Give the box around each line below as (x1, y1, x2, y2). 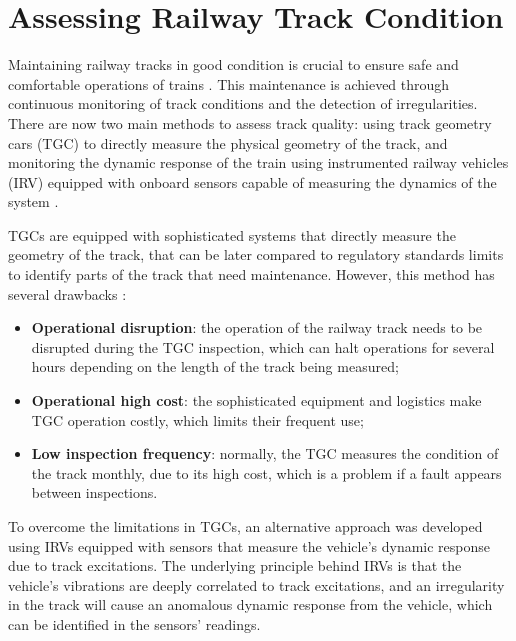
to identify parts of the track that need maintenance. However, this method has (8, 264, 495, 285)
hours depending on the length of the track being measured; (31, 356, 399, 377)
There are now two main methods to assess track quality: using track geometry (8, 112, 492, 133)
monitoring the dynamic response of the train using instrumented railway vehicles (8, 152, 509, 173)
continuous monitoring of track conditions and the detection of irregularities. (8, 93, 478, 114)
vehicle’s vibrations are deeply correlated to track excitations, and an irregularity (8, 574, 505, 595)
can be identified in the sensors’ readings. (8, 613, 261, 634)
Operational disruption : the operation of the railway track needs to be (31, 317, 483, 338)
